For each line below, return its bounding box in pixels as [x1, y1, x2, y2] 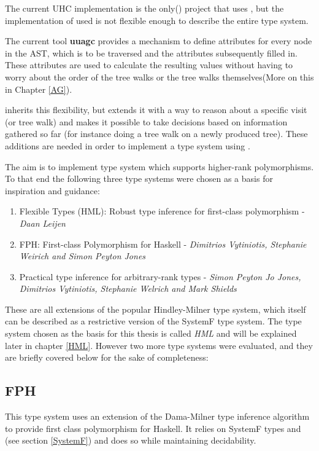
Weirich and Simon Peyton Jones [19, 249, 146, 262]
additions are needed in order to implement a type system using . [5, 139, 250, 152]
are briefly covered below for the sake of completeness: [5, 351, 209, 364]
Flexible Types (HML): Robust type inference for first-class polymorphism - [19, 205, 305, 218]
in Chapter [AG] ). [5, 82, 72, 95]
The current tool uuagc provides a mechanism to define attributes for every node [5, 34, 312, 47]
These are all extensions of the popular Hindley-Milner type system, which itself [5, 302, 306, 315]
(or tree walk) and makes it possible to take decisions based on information [5, 115, 288, 128]
